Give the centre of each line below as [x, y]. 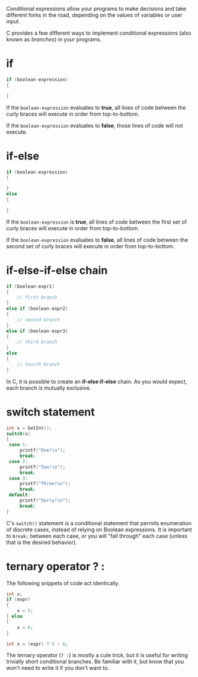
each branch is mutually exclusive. [49, 388]
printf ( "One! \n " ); [42, 450]
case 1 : [18, 445]
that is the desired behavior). [42, 542]
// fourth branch [39, 364]
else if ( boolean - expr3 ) [37, 331]
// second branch [39, 320]
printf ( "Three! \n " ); [45, 484]
